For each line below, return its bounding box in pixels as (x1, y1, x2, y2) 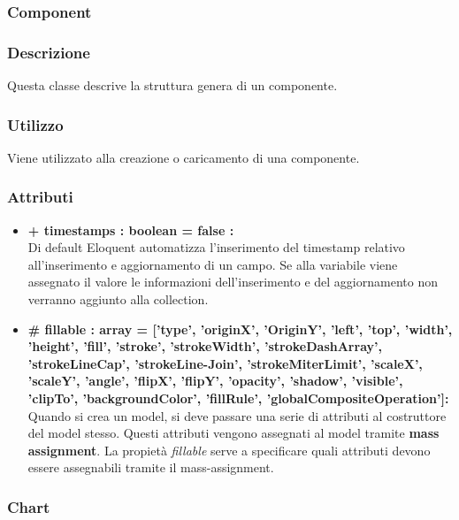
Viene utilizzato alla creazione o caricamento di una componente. (7, 148, 360, 166)
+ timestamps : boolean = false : (27, 220, 234, 239)
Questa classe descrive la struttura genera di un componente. (7, 76, 338, 95)
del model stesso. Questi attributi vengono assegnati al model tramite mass (27, 424, 440, 442)
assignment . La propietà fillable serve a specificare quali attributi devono (27, 440, 431, 459)
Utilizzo (7, 113, 64, 135)
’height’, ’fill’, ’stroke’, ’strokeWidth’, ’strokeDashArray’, (27, 337, 382, 356)
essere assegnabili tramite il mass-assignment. (27, 458, 274, 477)
